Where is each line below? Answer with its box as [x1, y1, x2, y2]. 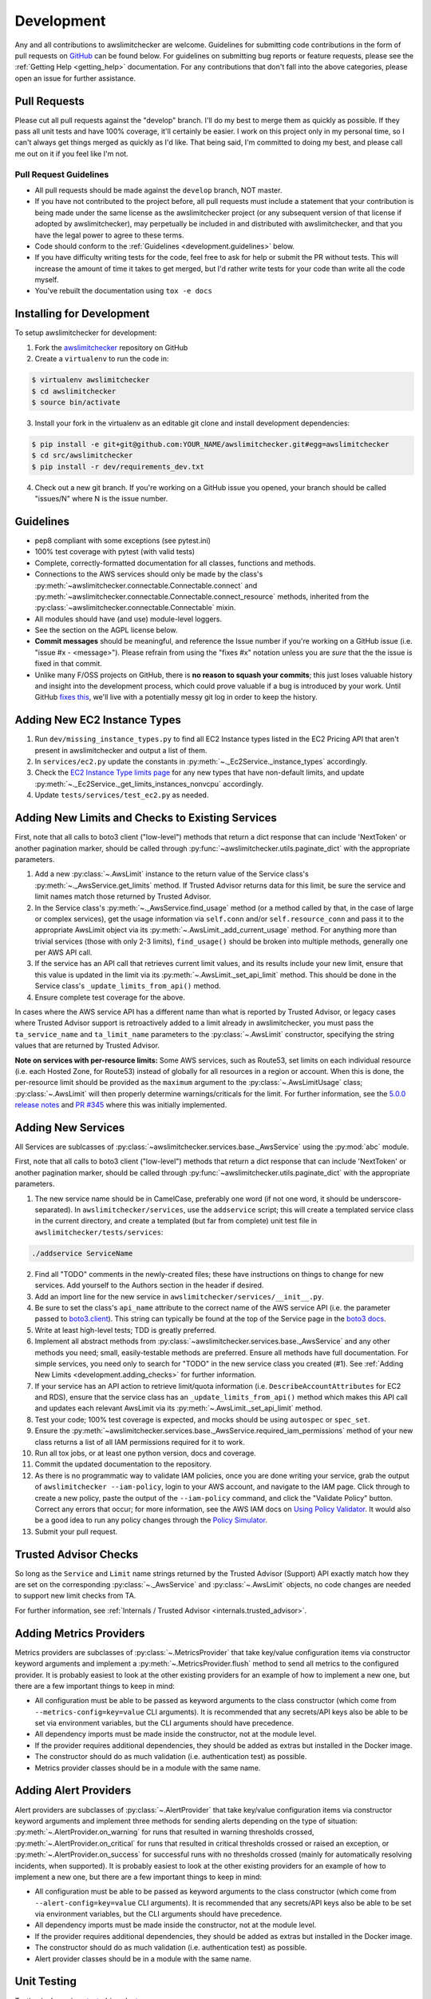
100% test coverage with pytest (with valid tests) [34, 547, 196, 557]
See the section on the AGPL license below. [34, 625, 178, 635]
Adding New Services [14, 1120, 125, 1135]
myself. [34, 275, 59, 285]
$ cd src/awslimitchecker [31, 451, 133, 460]
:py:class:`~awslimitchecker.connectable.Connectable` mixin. [34, 603, 236, 612]
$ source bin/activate [31, 397, 121, 407]
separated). [34, 1205, 73, 1215]
